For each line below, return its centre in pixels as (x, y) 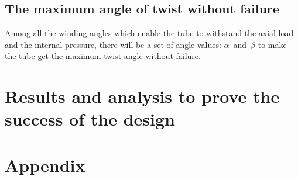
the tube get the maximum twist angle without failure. (103, 56)
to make (272, 44)
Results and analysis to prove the (142, 96)
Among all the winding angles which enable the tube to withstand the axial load (149, 33)
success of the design (90, 119)
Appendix (45, 165)
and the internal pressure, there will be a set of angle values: (113, 44)
